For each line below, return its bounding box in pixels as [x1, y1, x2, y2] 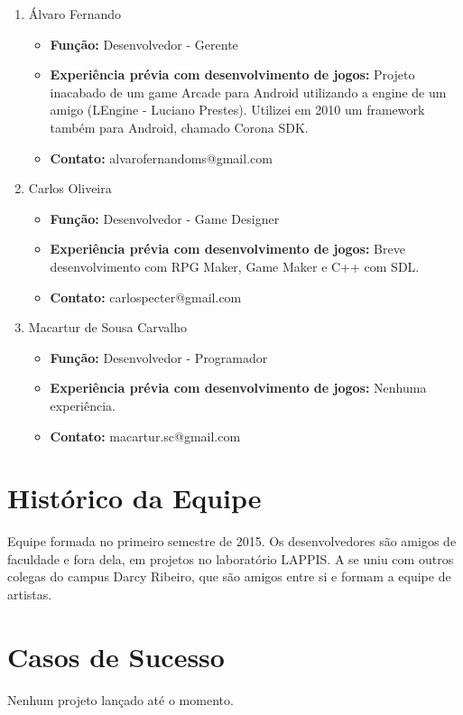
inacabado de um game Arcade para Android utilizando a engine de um [50, 82, 447, 101]
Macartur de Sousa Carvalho [28, 318, 188, 337]
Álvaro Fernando [28, 5, 121, 23]
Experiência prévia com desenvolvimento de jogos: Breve [50, 239, 405, 258]
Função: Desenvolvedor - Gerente [50, 34, 238, 53]
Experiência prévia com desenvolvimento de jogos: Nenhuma [50, 378, 427, 397]
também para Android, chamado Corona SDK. [50, 117, 309, 136]
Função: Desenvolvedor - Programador [50, 348, 268, 367]
